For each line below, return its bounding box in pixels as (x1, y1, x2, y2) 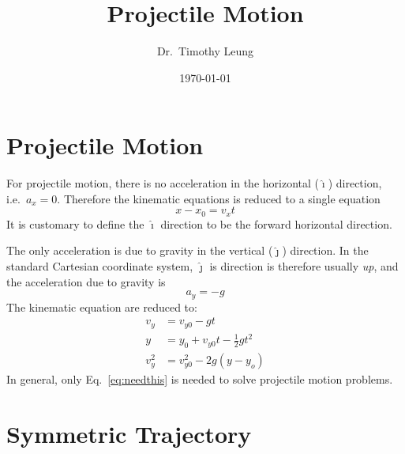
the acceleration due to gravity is (6, 273, 166, 289)
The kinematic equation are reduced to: (6, 298, 197, 315)
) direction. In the (282, 242, 369, 259)
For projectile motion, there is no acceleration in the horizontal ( (6, 175, 319, 191)
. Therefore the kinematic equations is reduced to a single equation (57, 190, 381, 206)
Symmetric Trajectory (6, 417, 252, 449)
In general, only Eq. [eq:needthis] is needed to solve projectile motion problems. (6, 371, 393, 388)
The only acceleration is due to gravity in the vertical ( (6, 242, 273, 259)
